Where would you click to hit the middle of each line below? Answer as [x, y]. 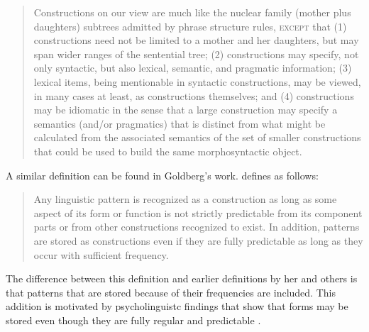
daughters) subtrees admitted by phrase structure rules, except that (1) [190, 26]
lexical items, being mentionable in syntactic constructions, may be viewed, [197, 81]
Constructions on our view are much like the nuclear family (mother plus [192, 12]
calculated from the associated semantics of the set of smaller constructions [197, 137]
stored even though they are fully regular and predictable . [133, 320]
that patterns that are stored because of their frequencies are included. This [171, 292]
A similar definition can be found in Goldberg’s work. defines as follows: [162, 175]
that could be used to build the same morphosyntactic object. [168, 151]
